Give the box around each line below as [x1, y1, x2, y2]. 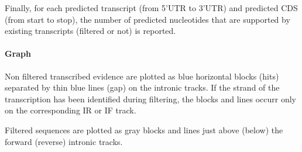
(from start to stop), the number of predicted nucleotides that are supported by [5, 13, 290, 25]
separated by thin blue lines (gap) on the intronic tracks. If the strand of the [5, 81, 280, 94]
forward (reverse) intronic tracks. [5, 135, 123, 147]
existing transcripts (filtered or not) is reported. [5, 25, 176, 37]
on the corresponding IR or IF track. [5, 104, 136, 116]
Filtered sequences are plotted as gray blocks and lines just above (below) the [5, 123, 283, 136]
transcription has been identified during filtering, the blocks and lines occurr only [5, 92, 297, 105]
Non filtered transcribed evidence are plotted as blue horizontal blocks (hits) [5, 70, 279, 82]
